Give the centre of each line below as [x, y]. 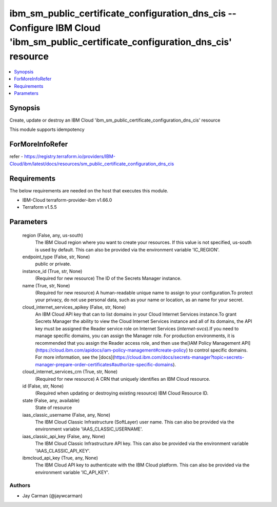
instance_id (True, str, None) [52, 271]
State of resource [54, 407]
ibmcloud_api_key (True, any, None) [60, 458]
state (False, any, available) [51, 400]
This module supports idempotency [47, 130]
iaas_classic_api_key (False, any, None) [64, 436]
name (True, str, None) [46, 285]
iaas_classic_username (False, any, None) [66, 415]
